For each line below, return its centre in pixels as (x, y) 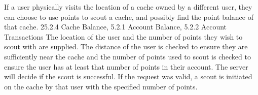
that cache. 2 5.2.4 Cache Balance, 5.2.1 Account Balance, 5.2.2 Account (116, 27)
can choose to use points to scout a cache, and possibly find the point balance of (129, 17)
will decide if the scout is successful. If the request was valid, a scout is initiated (128, 76)
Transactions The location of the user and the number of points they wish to (123, 36)
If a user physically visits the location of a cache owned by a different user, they (128, 7)
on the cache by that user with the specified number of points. (101, 86)
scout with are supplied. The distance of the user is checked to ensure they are (126, 46)
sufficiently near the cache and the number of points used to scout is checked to (127, 56)
